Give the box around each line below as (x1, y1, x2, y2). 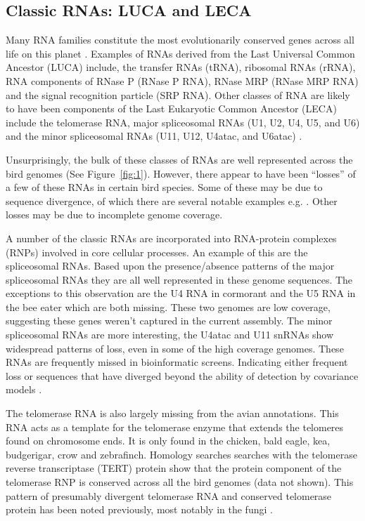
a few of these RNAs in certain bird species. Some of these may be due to (6, 180, 323, 194)
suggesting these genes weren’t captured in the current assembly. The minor (6, 313, 333, 328)
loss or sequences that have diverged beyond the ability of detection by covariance (6, 368, 359, 383)
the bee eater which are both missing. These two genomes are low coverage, (6, 299, 331, 314)
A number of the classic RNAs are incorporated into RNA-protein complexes (6, 230, 337, 245)
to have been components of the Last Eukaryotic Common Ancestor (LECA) (6, 101, 337, 116)
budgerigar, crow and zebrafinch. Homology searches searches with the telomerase (6, 447, 357, 461)
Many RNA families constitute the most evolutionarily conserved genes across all (6, 32, 354, 47)
